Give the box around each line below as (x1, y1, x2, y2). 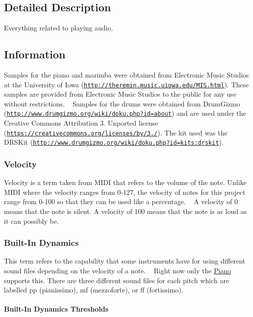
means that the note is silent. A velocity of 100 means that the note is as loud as (4, 206, 247, 216)
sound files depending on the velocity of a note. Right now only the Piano (4, 265, 231, 275)
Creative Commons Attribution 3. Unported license (4, 118, 158, 128)
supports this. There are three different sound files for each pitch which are (4, 275, 229, 285)
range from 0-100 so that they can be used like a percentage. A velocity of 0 (4, 196, 238, 207)
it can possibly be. (4, 215, 59, 226)
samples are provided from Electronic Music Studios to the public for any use (4, 89, 237, 99)
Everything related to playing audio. (4, 23, 113, 33)
